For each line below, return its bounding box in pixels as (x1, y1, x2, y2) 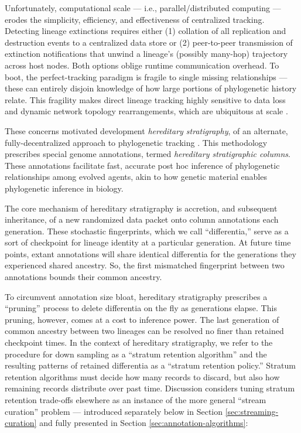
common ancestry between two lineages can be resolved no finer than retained (5, 325, 284, 337)
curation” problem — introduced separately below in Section (5, 405, 223, 417)
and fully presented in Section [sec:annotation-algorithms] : (39, 417, 248, 429)
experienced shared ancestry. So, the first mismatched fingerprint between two (5, 259, 285, 271)
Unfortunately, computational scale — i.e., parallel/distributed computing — (5, 2, 281, 13)
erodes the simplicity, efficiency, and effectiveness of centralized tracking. (5, 13, 265, 25)
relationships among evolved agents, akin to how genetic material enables (5, 171, 267, 183)
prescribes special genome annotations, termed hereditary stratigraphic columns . (5, 148, 290, 160)
